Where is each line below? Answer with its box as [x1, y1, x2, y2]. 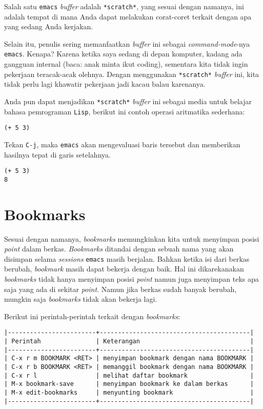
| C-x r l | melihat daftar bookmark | [4, 372, 254, 379]
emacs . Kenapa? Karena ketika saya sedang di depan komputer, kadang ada [4, 48, 242, 59]
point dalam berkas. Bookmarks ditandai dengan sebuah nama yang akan [4, 243, 234, 254]
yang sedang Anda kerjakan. [4, 21, 93, 32]
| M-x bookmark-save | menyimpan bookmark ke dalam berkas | [4, 380, 254, 388]
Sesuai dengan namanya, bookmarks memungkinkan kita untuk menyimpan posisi [4, 233, 259, 244]
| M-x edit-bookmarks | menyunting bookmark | [4, 389, 254, 396]
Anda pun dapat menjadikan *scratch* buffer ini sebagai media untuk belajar [4, 95, 252, 106]
